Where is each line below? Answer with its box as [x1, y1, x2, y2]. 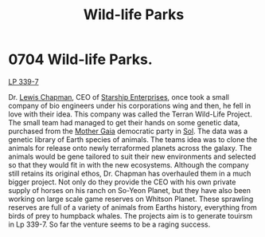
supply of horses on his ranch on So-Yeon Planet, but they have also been [8, 185, 251, 195]
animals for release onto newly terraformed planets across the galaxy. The [8, 143, 252, 152]
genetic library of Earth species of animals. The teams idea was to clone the [8, 134, 258, 144]
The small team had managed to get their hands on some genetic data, [8, 117, 240, 127]
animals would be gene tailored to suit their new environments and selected [8, 152, 256, 161]
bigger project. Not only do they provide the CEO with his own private [8, 177, 236, 187]
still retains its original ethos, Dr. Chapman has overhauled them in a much [8, 168, 251, 178]
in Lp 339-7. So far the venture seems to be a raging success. [8, 219, 211, 229]
